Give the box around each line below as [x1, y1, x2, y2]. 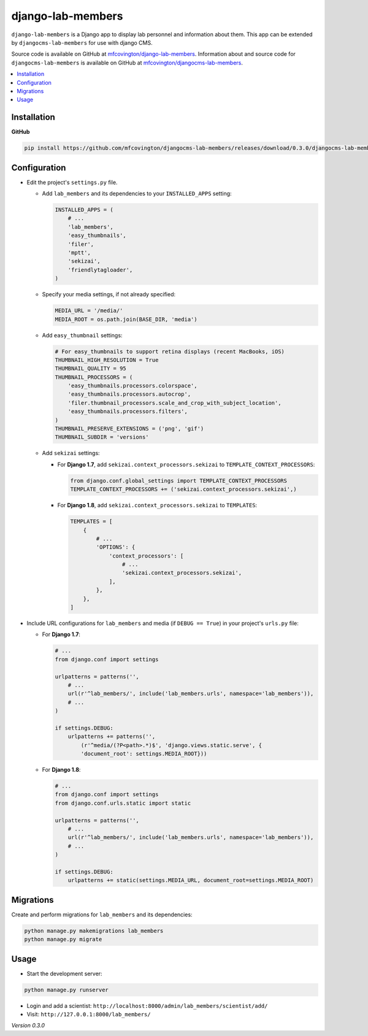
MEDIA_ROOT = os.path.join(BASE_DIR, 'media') [55, 316, 197, 323]
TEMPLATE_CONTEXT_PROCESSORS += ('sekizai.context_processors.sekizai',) [70, 486, 297, 493]
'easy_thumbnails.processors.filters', [67, 408, 188, 415]
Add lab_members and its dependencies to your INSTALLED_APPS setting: [42, 190, 232, 198]
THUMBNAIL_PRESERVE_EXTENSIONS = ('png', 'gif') [55, 425, 204, 432]
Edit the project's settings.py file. [26, 178, 118, 186]
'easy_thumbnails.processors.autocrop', [67, 391, 191, 398]
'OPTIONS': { [96, 543, 136, 551]
